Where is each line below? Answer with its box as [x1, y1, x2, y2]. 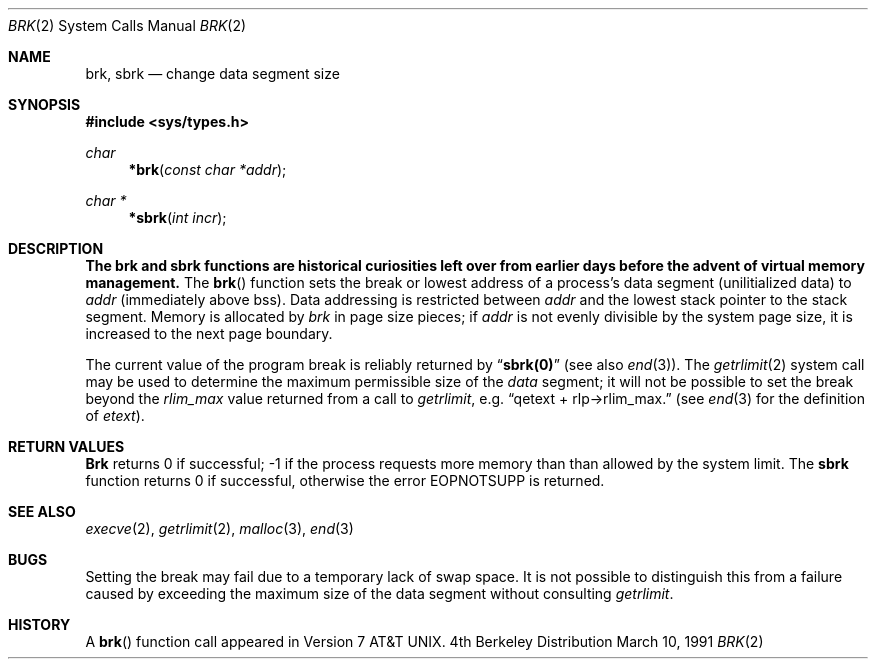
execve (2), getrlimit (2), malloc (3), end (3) [85, 520, 354, 537]
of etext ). [85, 407, 145, 424]
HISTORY [8, 616, 71, 633]
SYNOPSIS [8, 96, 81, 113]
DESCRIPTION [8, 240, 104, 257]
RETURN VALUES [8, 438, 125, 455]
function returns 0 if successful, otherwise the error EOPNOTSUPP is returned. [85, 472, 605, 489]
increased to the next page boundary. [85, 325, 333, 342]
